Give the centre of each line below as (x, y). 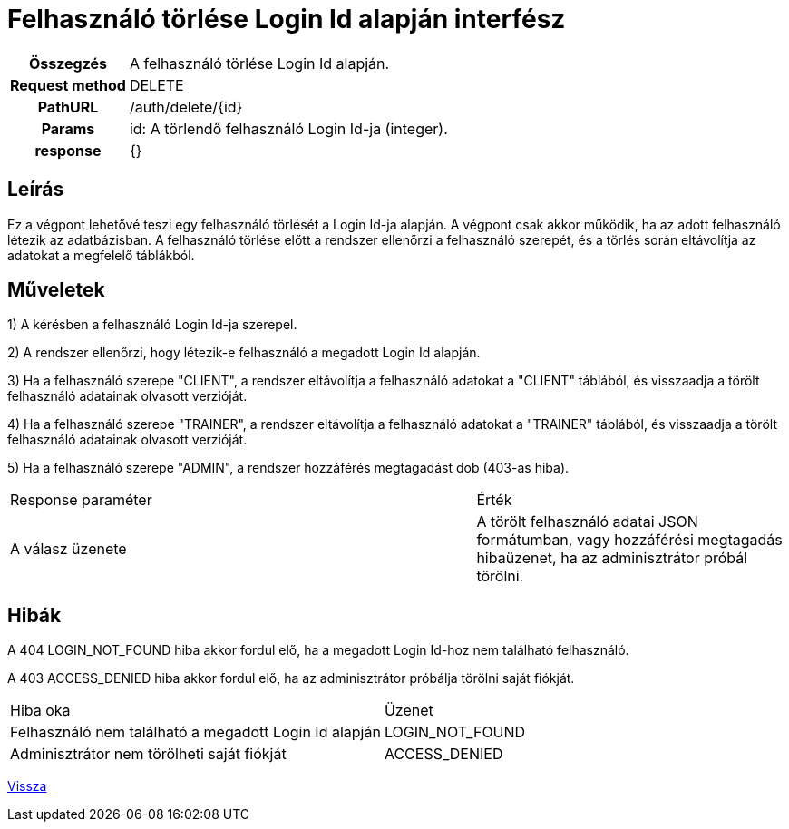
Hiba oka (40, 711)
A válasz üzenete (68, 549)
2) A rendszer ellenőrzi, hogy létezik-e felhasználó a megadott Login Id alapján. (244, 353)
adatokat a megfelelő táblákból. (101, 255)
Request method (68, 85)
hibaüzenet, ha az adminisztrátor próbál (612, 558)
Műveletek (56, 290)
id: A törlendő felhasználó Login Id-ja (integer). (288, 128)
